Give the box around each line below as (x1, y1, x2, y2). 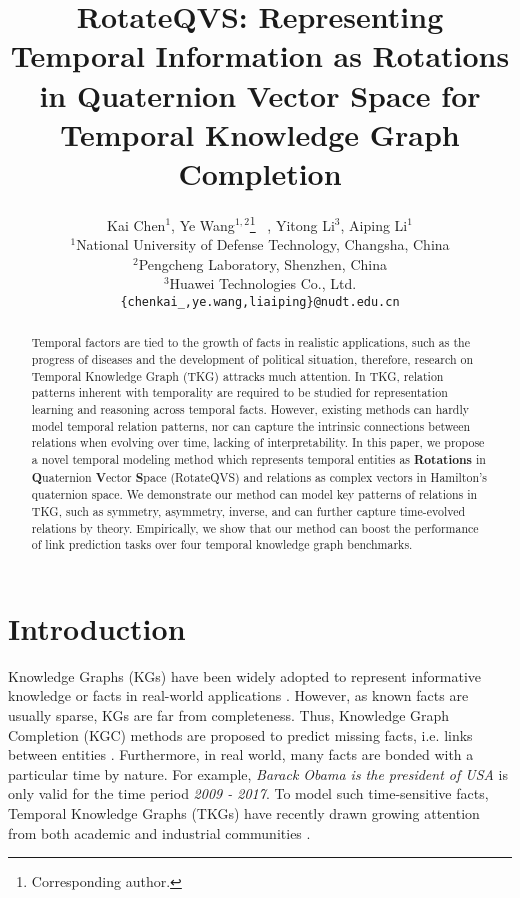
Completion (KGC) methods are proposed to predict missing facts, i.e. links (8, 724, 473, 745)
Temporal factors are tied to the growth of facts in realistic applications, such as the (31, 334, 470, 351)
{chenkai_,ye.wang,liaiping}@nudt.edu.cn (120, 294, 400, 309)
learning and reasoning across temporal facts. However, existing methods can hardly (31, 400, 470, 417)
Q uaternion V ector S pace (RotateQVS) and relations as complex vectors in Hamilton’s (31, 468, 488, 486)
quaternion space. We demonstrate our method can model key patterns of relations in (31, 486, 478, 503)
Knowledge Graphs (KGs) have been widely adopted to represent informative (8, 665, 482, 686)
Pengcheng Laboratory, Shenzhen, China (138, 253, 387, 274)
